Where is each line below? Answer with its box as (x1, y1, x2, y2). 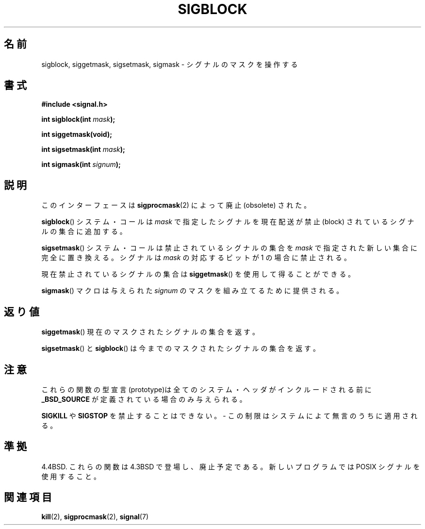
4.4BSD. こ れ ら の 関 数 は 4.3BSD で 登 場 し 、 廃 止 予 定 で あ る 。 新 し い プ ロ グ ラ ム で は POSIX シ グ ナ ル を (41, 462, 420, 471)
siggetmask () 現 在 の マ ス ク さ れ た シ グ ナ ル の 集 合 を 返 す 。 (41, 328, 260, 336)
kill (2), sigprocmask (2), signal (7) (41, 512, 148, 521)
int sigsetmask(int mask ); (41, 145, 125, 154)
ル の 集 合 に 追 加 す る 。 (41, 227, 127, 236)
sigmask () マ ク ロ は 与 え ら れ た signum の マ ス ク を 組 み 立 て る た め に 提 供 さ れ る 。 (41, 286, 343, 295)
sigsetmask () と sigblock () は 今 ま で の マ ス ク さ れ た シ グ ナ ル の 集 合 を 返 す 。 (41, 344, 320, 353)
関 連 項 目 (4, 491, 52, 504)
